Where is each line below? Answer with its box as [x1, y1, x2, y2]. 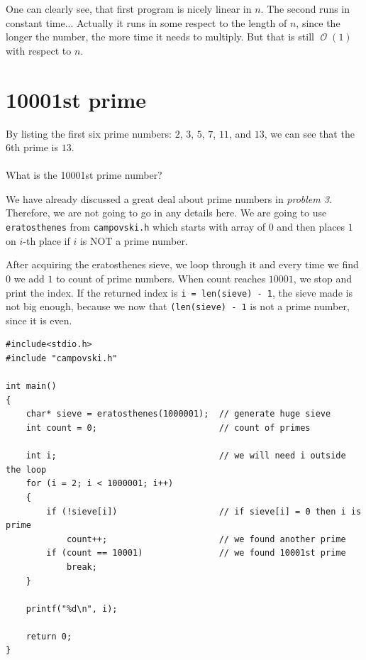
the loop [6, 464, 47, 475]
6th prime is [6, 140, 59, 155]
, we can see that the [264, 126, 355, 141]
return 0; [26, 631, 72, 642]
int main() [6, 381, 57, 392]
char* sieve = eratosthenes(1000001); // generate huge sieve [26, 409, 331, 419]
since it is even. [6, 312, 72, 327]
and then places [277, 219, 345, 234]
